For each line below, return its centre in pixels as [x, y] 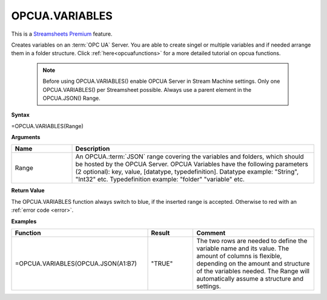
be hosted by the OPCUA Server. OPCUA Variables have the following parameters [192, 165]
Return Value [28, 191]
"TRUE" [162, 264]
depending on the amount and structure [253, 264]
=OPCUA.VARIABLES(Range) [48, 126]
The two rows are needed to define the [252, 241]
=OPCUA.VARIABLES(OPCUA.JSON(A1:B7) [76, 264]
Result [160, 233]
